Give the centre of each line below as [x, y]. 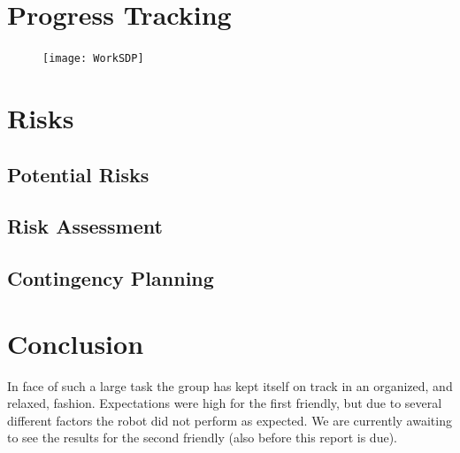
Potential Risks [78, 174]
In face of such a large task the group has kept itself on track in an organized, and [230, 385]
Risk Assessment [85, 226]
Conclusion [76, 343]
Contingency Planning [111, 278]
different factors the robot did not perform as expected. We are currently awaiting [230, 420]
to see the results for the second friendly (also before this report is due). [202, 438]
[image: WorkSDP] [93, 59]
